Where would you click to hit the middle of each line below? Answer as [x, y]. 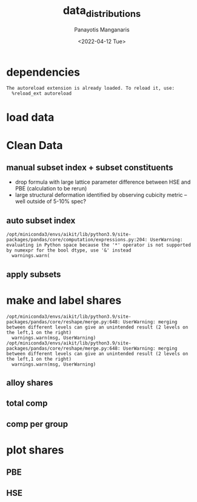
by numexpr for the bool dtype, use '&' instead [69, 250]
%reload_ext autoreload [42, 94]
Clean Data [35, 145]
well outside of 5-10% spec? [51, 201]
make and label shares [64, 300]
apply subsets [34, 274]
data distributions [102, 12]
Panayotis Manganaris [102, 29]
